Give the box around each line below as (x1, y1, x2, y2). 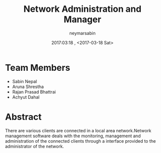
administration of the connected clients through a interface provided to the (5, 138, 156, 144)
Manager (63, 14, 102, 25)
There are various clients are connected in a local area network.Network (5, 127, 152, 133)
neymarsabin (69, 30, 96, 36)
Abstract (5, 111, 42, 122)
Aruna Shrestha (12, 84, 44, 90)
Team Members (5, 62, 70, 73)
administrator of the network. (5, 143, 64, 149)
